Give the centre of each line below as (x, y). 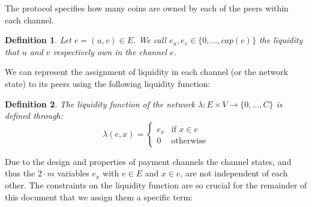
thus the (20, 173)
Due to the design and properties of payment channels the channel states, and (148, 161)
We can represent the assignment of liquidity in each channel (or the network (147, 72)
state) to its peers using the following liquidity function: (108, 83)
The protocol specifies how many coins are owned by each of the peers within (147, 8)
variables (73, 173)
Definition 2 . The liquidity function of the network (100, 103)
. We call (150, 40)
